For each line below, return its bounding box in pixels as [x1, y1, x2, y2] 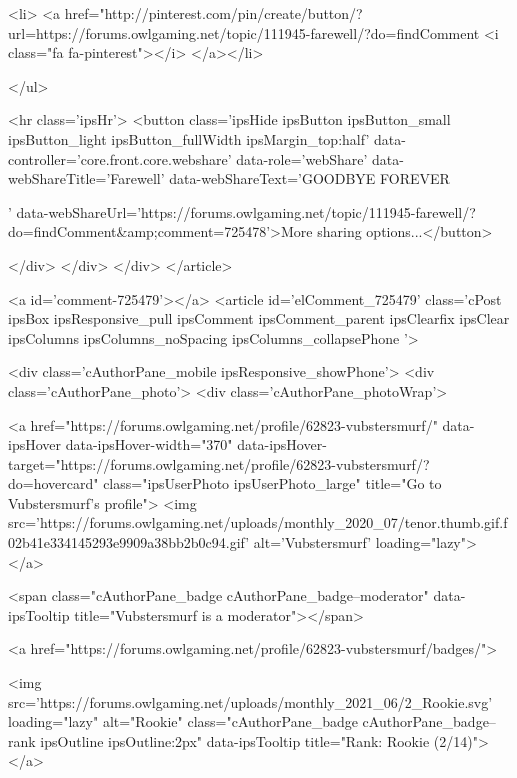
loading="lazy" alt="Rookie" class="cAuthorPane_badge [8, 711, 358, 732]
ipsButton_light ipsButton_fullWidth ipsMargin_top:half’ [8, 128, 370, 149]
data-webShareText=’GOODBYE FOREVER [169, 168, 450, 189]
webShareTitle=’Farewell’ [8, 168, 165, 189]
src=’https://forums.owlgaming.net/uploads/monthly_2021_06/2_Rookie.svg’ [8, 691, 493, 712]
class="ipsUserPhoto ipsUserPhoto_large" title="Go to [103, 473, 442, 494]
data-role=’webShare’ [236, 148, 368, 169]
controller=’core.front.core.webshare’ [8, 148, 232, 169]
